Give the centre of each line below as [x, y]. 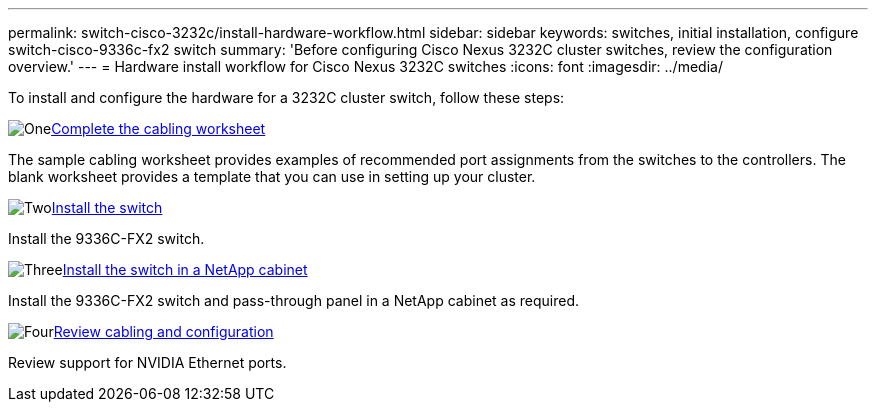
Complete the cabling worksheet [158, 128]
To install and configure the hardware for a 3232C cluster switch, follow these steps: [286, 97]
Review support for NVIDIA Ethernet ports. [147, 362]
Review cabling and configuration [163, 331]
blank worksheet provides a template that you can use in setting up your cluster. [272, 176]
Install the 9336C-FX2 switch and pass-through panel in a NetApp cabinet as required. [294, 300]
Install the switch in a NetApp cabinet [185, 269]
